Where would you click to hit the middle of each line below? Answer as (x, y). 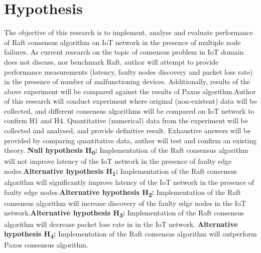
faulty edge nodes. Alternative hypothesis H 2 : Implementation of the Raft (122, 192)
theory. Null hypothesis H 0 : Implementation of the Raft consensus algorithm (126, 151)
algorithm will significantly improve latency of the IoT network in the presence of (129, 182)
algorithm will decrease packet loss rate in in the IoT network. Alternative (121, 224)
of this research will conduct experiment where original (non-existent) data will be (130, 101)
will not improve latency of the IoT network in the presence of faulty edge (118, 161)
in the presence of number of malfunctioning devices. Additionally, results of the (127, 81)
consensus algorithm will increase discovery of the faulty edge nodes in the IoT (125, 203)
